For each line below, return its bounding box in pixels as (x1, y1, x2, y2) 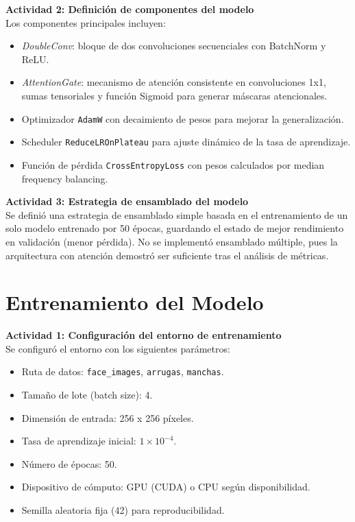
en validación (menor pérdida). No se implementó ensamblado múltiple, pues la (5, 234, 338, 248)
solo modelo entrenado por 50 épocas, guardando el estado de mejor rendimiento (5, 221, 344, 235)
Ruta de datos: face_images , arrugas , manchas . (21, 364, 224, 379)
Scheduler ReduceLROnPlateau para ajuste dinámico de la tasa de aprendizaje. (21, 134, 351, 149)
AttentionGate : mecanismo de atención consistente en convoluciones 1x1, (21, 75, 326, 89)
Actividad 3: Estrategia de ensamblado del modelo (5, 194, 249, 209)
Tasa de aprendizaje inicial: (21, 434, 136, 448)
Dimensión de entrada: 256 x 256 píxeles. (21, 410, 194, 425)
